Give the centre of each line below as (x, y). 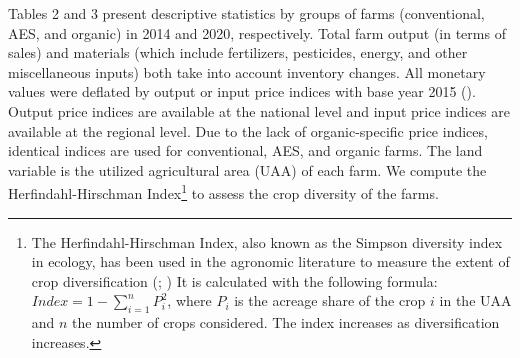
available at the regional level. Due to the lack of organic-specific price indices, (248, 130)
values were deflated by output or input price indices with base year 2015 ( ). (242, 91)
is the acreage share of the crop (330, 300)
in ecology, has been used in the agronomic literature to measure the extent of (270, 261)
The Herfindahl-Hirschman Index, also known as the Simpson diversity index (267, 241)
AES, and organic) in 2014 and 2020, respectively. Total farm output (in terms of (257, 32)
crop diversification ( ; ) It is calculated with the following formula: (234, 280)
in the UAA (475, 300)
